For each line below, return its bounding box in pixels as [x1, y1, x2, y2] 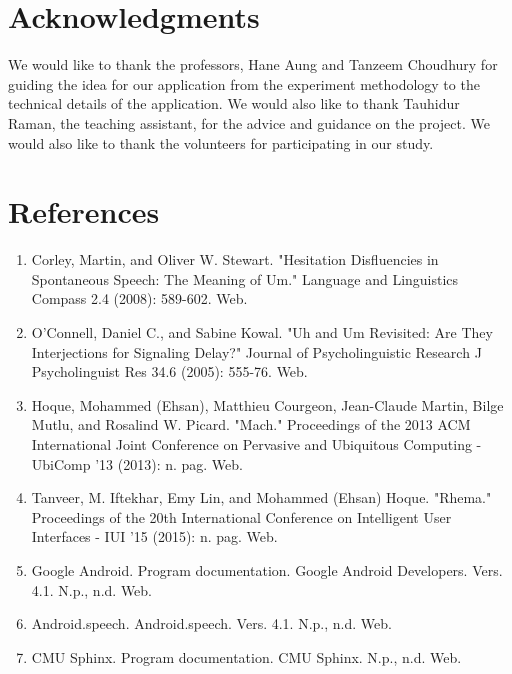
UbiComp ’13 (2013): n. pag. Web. [31, 453, 243, 474]
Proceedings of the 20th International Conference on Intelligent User [31, 506, 452, 527]
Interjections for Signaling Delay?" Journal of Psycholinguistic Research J [31, 341, 482, 362]
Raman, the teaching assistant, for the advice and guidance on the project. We [8, 112, 490, 133]
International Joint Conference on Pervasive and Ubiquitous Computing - [31, 433, 482, 454]
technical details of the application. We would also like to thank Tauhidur [8, 93, 460, 114]
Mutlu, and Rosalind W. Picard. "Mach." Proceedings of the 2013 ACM [31, 414, 471, 435]
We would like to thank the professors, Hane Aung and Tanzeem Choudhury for [8, 54, 498, 75]
